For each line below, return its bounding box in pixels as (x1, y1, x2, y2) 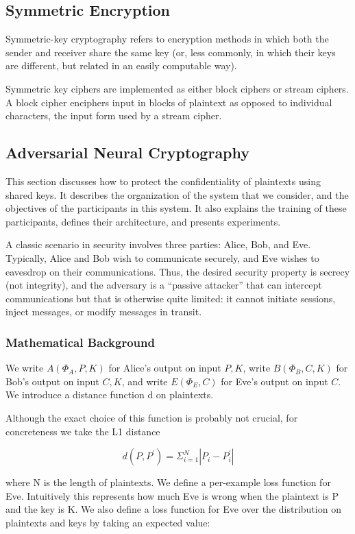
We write (5, 361, 44, 375)
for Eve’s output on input (221, 374, 328, 388)
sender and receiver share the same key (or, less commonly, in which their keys (5, 45, 336, 59)
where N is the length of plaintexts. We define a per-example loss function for (5, 475, 331, 489)
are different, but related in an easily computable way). (5, 58, 237, 73)
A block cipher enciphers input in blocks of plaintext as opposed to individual (5, 95, 332, 109)
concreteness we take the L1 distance (5, 424, 160, 438)
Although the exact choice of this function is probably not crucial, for (5, 410, 298, 424)
